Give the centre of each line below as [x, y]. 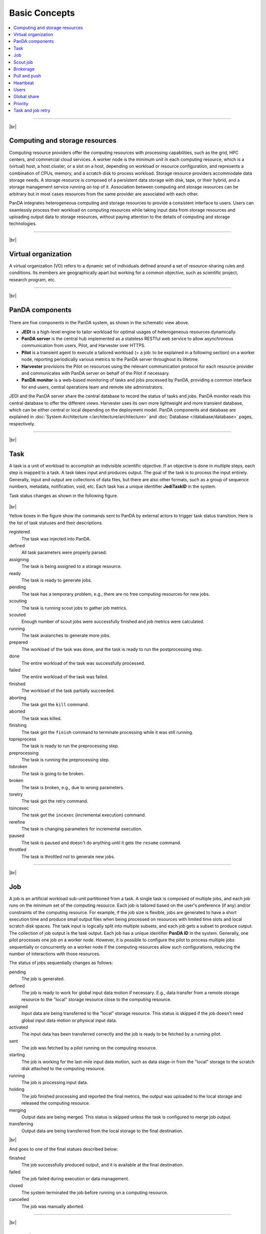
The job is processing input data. [55, 1082]
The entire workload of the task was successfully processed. [83, 663]
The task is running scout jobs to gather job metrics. [74, 608]
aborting [18, 697]
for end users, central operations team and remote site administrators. [93, 387]
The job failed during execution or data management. [75, 1179]
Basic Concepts [42, 13]
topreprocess [23, 739]
